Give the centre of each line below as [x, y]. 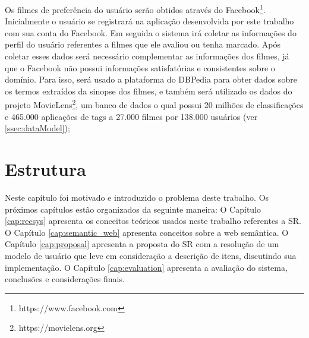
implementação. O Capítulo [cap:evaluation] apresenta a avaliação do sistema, [146, 267]
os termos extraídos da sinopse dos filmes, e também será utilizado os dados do [149, 91]
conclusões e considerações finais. [65, 279]
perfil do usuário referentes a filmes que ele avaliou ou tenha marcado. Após [143, 44]
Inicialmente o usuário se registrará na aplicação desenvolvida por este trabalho [149, 21]
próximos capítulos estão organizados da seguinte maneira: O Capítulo [133, 209]
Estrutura [45, 169]
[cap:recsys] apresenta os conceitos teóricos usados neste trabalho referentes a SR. [153, 221]
